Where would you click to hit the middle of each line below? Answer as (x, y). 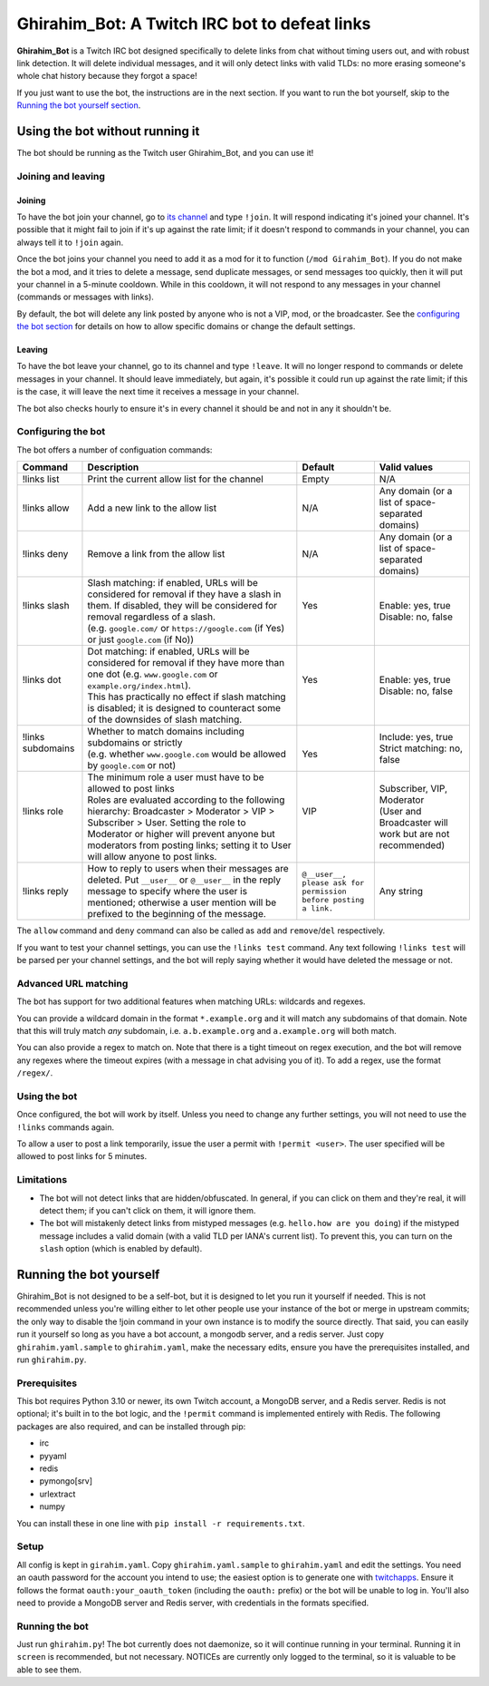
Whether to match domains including (166, 732)
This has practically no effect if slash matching (187, 697)
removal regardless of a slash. (152, 617)
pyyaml (53, 1456)
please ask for (333, 883)
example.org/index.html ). (139, 686)
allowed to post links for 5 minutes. (82, 1156)
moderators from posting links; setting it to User (189, 845)
